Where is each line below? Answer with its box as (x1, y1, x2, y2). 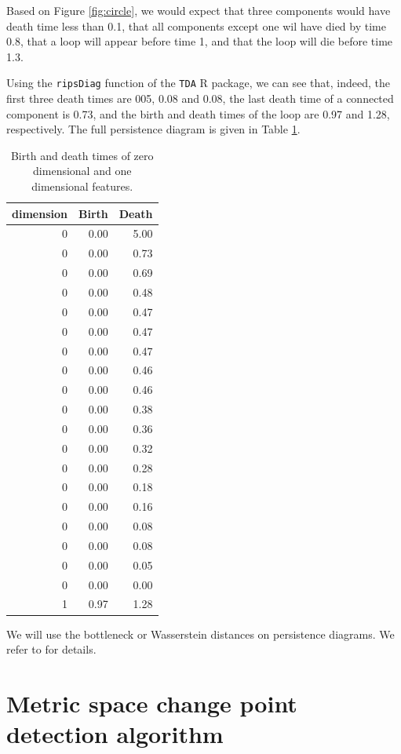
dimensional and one (33, 162, 132, 179)
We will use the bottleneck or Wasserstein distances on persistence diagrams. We (6, 625, 395, 642)
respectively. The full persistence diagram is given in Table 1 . (6, 121, 301, 137)
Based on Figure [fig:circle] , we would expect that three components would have (6, 2, 391, 18)
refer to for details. (6, 641, 97, 657)
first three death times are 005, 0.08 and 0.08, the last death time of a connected (6, 90, 394, 107)
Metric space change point (6, 687, 297, 719)
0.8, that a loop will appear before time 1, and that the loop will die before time (6, 33, 393, 49)
